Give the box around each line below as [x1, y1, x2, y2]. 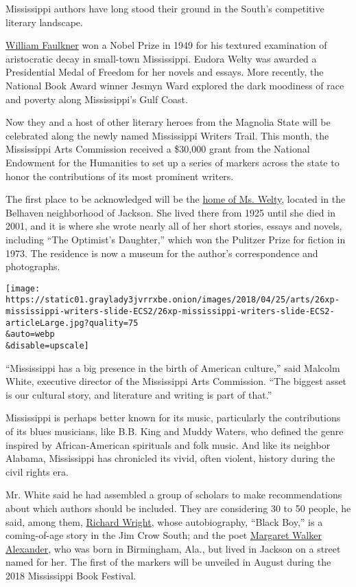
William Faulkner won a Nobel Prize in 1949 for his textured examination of [5, 38, 327, 52]
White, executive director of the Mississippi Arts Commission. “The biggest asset [5, 374, 347, 388]
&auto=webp [5, 329, 55, 340]
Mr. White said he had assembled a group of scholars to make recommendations [5, 487, 342, 502]
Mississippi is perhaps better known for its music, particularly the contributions [5, 410, 341, 425]
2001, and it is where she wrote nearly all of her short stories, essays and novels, [5, 219, 342, 233]
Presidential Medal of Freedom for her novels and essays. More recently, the [5, 65, 324, 79]
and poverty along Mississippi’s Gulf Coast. [5, 91, 188, 106]
